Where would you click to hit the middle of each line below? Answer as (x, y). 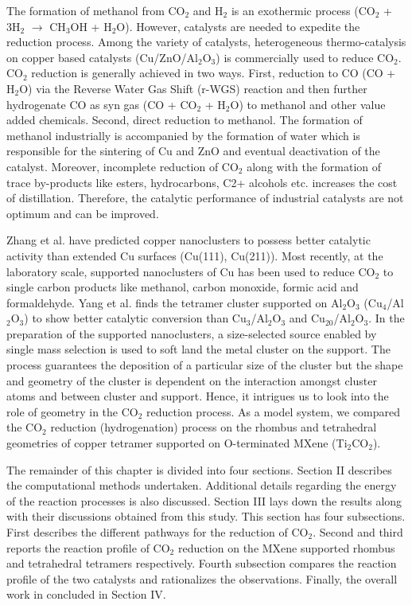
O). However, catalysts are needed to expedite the (238, 26)
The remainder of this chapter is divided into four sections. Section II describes (199, 469)
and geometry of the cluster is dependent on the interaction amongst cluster (192, 380)
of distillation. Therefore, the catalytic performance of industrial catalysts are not (205, 198)
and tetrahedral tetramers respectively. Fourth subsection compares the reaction (202, 563)
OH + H (91, 26)
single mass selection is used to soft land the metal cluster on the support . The (198, 349)
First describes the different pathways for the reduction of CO (157, 532)
